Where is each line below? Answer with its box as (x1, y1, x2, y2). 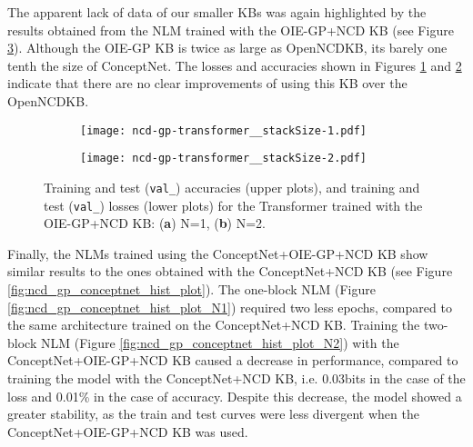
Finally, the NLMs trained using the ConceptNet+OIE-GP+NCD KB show (7, 243, 428, 263)
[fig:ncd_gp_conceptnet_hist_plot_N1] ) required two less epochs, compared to (7, 297, 452, 316)
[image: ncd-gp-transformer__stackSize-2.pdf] (80, 152, 367, 165)
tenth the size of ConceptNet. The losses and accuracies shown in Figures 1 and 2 (7, 55, 462, 74)
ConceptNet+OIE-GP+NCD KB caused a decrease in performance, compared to (7, 351, 458, 370)
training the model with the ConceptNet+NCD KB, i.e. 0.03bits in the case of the (7, 368, 466, 387)
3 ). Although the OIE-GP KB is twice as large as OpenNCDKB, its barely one (7, 38, 448, 57)
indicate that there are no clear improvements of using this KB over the (7, 74, 408, 93)
